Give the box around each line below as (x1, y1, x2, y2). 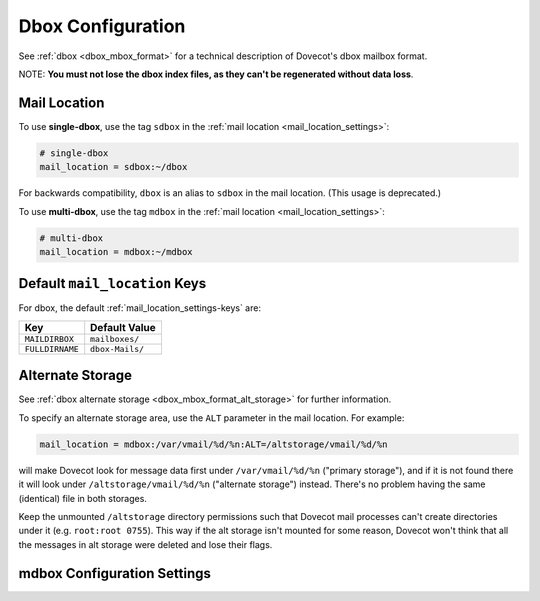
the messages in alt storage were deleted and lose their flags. (18, 538, 273, 550)
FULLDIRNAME (24, 343, 79, 354)
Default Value (90, 320, 157, 334)
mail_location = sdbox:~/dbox (39, 161, 188, 173)
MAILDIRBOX (24, 333, 75, 344)
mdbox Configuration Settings (18, 565, 212, 582)
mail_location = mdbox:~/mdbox (39, 246, 194, 257)
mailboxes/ (90, 333, 140, 344)
